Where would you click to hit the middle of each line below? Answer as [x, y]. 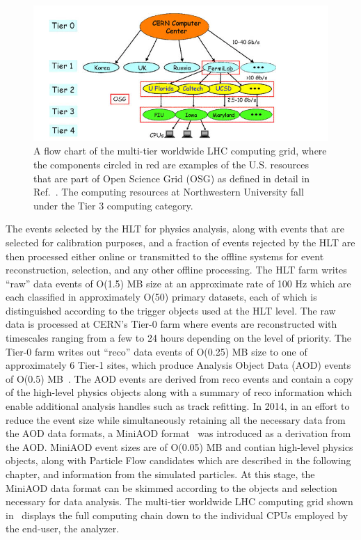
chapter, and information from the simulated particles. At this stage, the [160, 474]
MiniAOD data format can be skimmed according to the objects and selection [171, 487]
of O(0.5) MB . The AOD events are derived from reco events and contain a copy [179, 378]
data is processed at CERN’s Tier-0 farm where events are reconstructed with [171, 324]
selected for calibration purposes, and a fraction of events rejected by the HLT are [180, 242]
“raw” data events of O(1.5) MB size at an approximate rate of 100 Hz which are [178, 283]
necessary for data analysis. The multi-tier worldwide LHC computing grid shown [179, 501]
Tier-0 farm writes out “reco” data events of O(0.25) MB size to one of [157, 351]
